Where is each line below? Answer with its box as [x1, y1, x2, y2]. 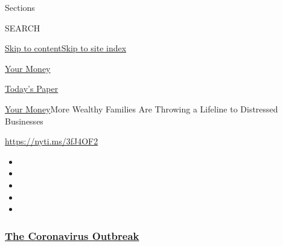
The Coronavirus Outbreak [5, 228, 139, 243]
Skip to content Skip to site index [5, 42, 127, 54]
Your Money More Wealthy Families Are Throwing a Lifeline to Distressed [5, 102, 278, 115]
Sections [5, 1, 35, 13]
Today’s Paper [5, 82, 59, 95]
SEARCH [5, 21, 40, 34]
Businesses [5, 114, 43, 127]
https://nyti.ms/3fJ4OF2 [5, 135, 98, 147]
